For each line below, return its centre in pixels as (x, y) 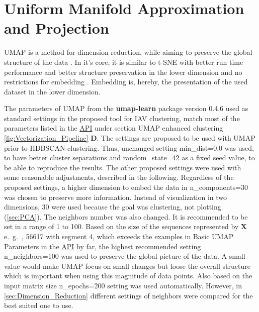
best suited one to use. (39, 305)
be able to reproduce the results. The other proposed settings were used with (123, 167)
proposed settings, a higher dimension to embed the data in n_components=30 (126, 187)
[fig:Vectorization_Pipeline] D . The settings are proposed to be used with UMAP (130, 138)
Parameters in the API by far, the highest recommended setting (103, 246)
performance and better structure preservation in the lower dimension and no (123, 72)
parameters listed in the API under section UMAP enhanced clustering (114, 128)
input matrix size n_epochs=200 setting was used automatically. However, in (123, 285)
